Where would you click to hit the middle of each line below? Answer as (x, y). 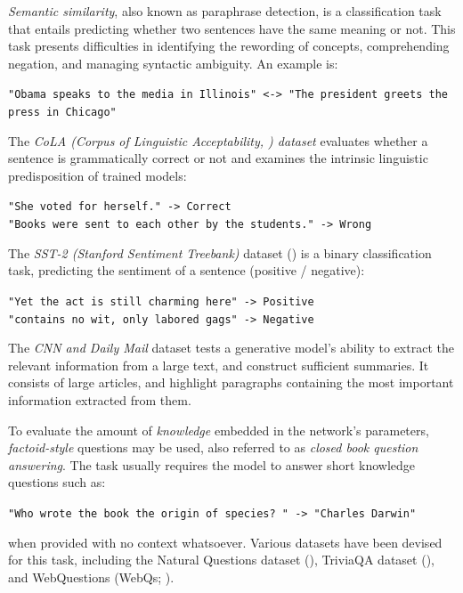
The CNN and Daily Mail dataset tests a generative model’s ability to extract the (231, 348)
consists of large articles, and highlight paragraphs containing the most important (231, 382)
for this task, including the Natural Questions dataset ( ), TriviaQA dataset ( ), (221, 560)
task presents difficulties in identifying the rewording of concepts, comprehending (229, 46)
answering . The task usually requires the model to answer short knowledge (212, 464)
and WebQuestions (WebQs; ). (91, 577)
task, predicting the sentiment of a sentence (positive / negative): (187, 270)
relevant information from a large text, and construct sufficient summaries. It (219, 365)
